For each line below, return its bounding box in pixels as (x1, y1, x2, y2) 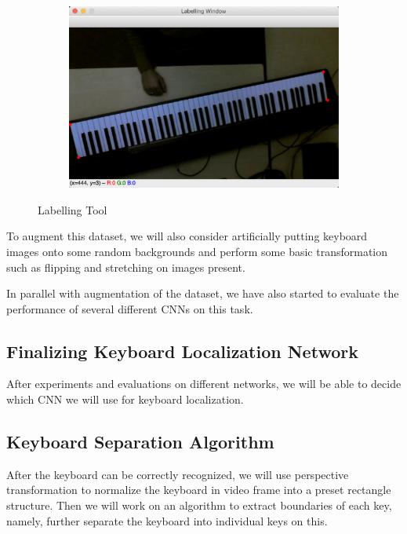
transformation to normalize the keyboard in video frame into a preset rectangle (6, 481, 391, 498)
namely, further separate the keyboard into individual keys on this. (6, 512, 328, 529)
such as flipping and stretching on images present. (6, 258, 245, 275)
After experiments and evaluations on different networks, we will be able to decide (6, 375, 402, 392)
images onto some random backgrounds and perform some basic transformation (6, 243, 388, 259)
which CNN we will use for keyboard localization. (6, 391, 244, 408)
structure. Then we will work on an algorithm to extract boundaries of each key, (6, 497, 392, 514)
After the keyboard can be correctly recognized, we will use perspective (6, 466, 349, 482)
